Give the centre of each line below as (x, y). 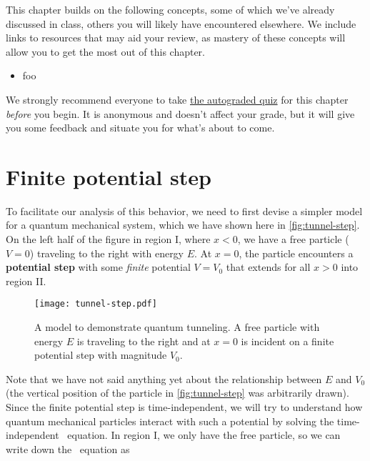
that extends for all (268, 267)
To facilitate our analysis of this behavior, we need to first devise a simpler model (184, 210)
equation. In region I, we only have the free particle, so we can (204, 435)
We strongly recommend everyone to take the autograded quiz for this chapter (177, 99)
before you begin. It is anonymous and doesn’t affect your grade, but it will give (180, 113)
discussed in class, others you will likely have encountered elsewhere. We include (181, 23)
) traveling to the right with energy (107, 253)
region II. (26, 281)
